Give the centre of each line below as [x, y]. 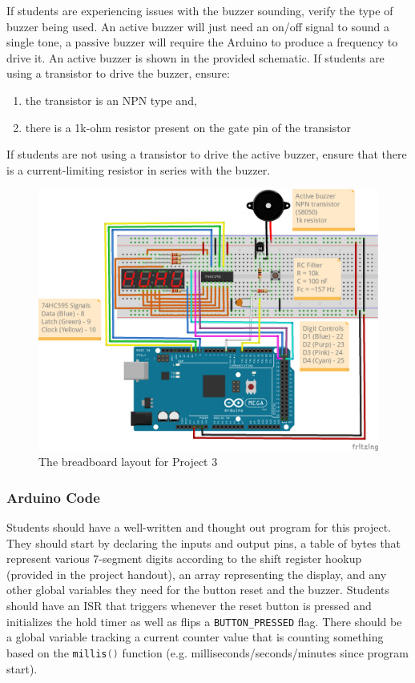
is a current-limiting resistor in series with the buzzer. [139, 169]
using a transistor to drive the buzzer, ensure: [118, 73]
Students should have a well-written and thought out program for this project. [199, 527]
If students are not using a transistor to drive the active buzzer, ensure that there [207, 154]
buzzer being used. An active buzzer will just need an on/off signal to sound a [198, 26]
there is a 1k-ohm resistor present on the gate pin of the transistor [188, 127]
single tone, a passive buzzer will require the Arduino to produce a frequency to [202, 42]
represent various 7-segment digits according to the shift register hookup [184, 558]
